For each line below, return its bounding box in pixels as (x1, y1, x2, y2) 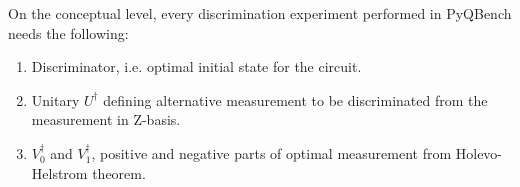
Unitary (31, 89, 80, 110)
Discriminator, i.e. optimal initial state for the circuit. (31, 56, 362, 77)
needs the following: (8, 22, 129, 43)
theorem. (92, 162, 146, 183)
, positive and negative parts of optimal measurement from (91, 142, 452, 163)
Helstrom (31, 162, 88, 183)
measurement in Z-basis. (31, 109, 181, 130)
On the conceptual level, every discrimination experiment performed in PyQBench (8, 3, 512, 23)
